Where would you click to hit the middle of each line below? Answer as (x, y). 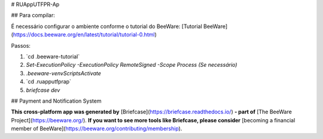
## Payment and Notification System (56, 101)
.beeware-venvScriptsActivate (63, 73)
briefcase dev (43, 90)
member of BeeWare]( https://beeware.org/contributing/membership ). (97, 129)
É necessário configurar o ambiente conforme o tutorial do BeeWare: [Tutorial (107, 26)
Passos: (21, 45)
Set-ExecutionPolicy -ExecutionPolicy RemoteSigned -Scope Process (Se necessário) (132, 65)
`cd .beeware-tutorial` (53, 56)
